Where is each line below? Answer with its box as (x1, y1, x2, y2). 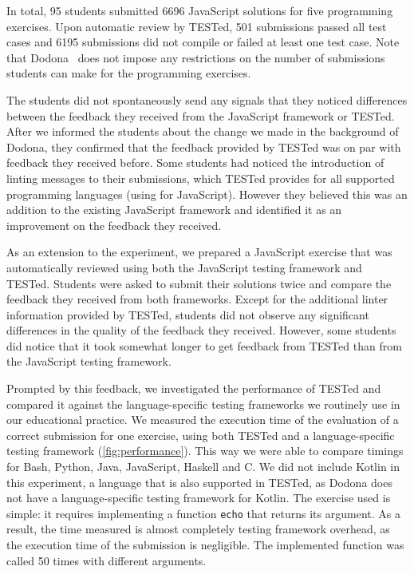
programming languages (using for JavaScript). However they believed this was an (6, 185, 408, 202)
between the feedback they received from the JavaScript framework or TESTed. (6, 107, 395, 124)
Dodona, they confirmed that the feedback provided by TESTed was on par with (6, 138, 401, 155)
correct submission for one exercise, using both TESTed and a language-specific (6, 426, 395, 443)
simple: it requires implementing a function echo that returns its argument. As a (6, 505, 400, 521)
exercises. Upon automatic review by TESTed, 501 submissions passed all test (6, 18, 387, 34)
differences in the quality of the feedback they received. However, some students (6, 322, 396, 338)
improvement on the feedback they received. (6, 216, 222, 233)
